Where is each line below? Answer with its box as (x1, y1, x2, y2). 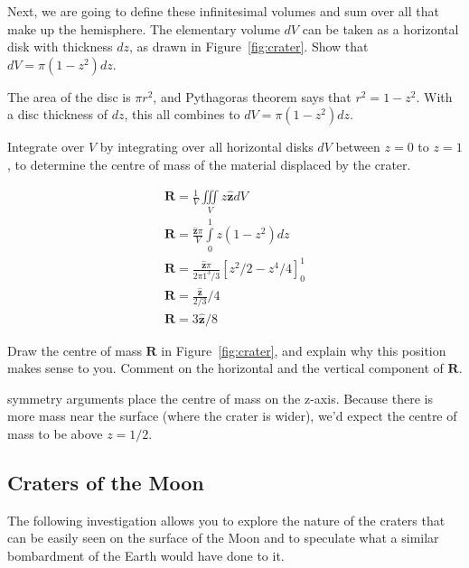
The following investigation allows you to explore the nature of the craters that (7, 510, 446, 529)
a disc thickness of (7, 105, 108, 124)
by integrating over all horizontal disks (99, 137, 314, 156)
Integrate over (7, 137, 85, 156)
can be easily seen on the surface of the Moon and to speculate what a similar (7, 528, 439, 547)
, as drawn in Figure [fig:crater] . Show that (128, 37, 369, 56)
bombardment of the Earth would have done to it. (7, 546, 285, 565)
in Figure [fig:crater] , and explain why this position (161, 340, 446, 359)
